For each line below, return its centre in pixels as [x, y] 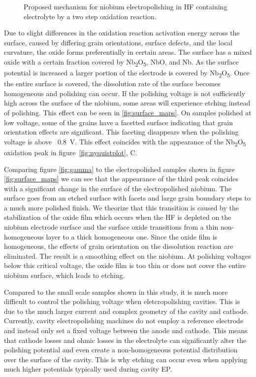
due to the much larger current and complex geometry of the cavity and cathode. [126, 311]
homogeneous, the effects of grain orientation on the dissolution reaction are [119, 246]
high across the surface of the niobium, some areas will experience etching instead [127, 103]
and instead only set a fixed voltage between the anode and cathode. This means [126, 330]
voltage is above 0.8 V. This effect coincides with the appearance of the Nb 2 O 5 [125, 142]
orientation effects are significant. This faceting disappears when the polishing [121, 132]
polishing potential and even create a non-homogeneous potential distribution [121, 350]
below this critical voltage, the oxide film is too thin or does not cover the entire [125, 265]
